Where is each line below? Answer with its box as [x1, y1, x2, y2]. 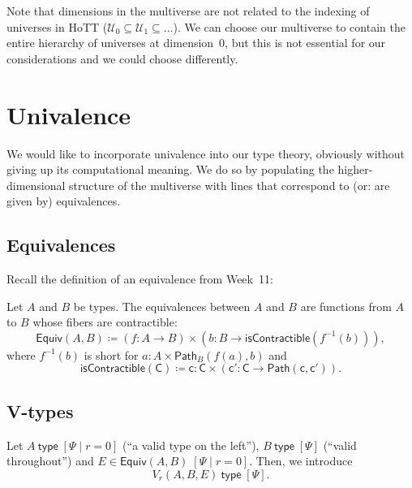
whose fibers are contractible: [32, 313, 178, 330]
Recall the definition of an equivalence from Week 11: [6, 270, 273, 287]
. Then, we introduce [249, 452, 353, 469]
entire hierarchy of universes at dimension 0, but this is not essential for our [6, 34, 386, 51]
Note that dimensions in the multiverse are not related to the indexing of [6, 2, 370, 19]
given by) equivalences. [6, 192, 121, 209]
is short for [84, 346, 139, 363]
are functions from [300, 297, 392, 314]
